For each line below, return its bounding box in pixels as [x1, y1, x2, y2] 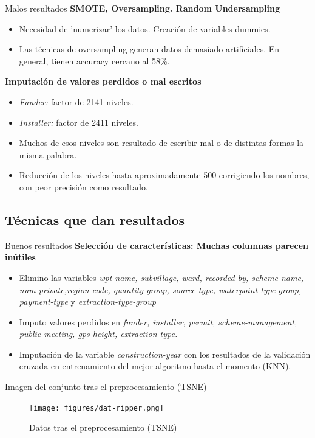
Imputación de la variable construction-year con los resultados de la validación [19, 347, 311, 360]
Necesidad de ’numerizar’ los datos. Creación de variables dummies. [19, 22, 271, 35]
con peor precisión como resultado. [19, 180, 149, 193]
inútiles [5, 251, 36, 263]
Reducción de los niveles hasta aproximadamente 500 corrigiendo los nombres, [19, 169, 310, 181]
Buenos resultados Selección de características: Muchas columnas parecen [5, 238, 308, 251]
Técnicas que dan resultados [5, 210, 185, 229]
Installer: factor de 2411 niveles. [19, 116, 138, 128]
